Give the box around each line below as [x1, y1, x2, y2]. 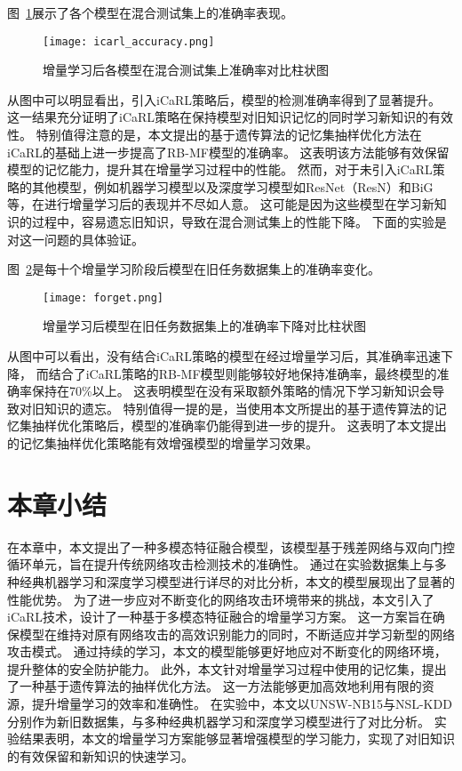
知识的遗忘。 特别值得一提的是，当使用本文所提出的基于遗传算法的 [44, 398, 434, 417]
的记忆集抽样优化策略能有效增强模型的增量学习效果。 [7, 434, 318, 452]
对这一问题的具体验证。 [7, 229, 144, 248]
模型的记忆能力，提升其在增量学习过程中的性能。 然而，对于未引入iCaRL [7, 160, 433, 179]
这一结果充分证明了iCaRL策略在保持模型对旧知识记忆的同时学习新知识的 [7, 108, 429, 126]
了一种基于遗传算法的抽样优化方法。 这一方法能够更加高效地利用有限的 [7, 677, 422, 695]
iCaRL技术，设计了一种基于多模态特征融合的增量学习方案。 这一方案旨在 [7, 607, 433, 626]
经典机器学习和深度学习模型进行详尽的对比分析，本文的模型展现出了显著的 [19, 572, 455, 590]
